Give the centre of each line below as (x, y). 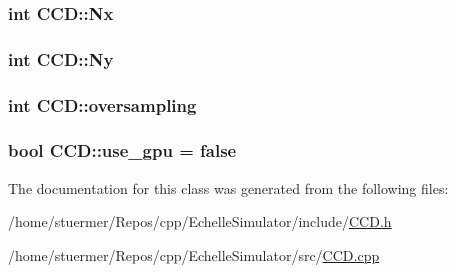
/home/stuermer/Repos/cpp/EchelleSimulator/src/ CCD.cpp (194, 254)
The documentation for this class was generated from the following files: (228, 187)
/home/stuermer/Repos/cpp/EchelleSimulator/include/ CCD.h (200, 221)
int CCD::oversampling (102, 104)
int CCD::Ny (61, 58)
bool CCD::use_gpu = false (122, 150)
